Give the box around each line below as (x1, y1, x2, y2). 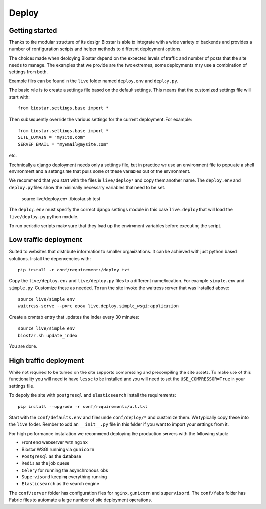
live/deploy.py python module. (9, 213, 79, 219)
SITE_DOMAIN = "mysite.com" (18, 135, 86, 140)
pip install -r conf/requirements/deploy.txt (18, 267, 130, 272)
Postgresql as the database (21, 453, 81, 459)
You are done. (9, 343, 38, 349)
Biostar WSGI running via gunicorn (21, 446, 95, 452)
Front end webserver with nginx (21, 440, 88, 445)
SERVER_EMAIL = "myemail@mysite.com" (18, 141, 109, 147)
